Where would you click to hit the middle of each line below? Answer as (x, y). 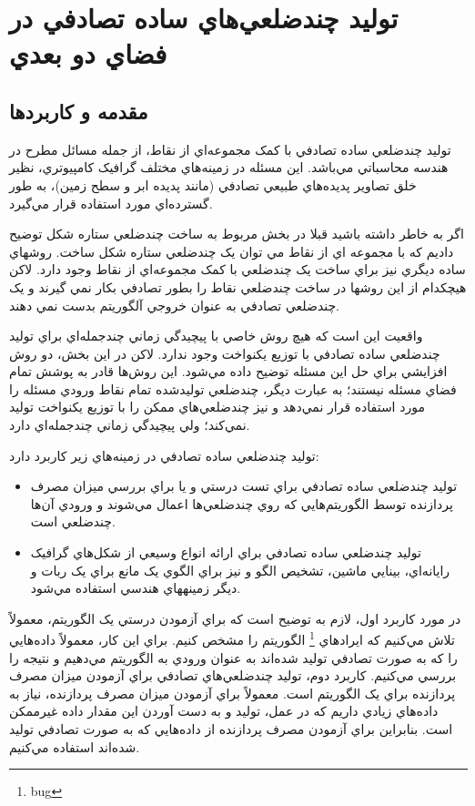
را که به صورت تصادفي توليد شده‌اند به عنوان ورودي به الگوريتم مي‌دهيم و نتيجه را (233, 657)
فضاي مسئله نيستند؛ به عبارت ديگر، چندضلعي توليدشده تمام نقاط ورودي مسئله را (233, 388)
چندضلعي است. (73, 521)
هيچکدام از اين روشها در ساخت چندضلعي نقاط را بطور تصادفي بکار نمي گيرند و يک (238, 286)
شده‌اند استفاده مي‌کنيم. (75, 746)
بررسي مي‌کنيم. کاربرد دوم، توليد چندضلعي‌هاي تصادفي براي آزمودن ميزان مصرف (233, 675)
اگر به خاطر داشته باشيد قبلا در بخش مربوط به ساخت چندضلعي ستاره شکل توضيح (237, 234)
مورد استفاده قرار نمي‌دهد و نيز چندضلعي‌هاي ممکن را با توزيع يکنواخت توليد (217, 407)
